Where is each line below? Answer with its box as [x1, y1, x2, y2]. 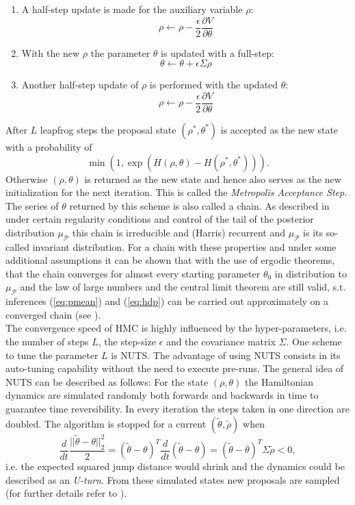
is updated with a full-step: [161, 45, 274, 60]
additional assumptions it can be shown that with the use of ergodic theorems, [5, 253, 335, 267]
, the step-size [98, 334, 156, 349]
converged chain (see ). [5, 307, 101, 321]
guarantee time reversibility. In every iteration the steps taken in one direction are [5, 402, 350, 415]
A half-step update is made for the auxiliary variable [21, 2, 243, 16]
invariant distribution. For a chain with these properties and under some [32, 239, 337, 254]
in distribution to [274, 266, 347, 280]
